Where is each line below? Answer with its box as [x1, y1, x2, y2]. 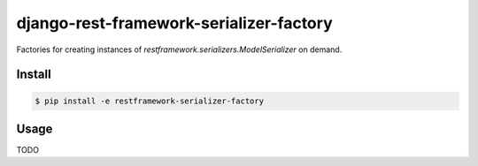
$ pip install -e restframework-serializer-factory [35, 95, 265, 106]
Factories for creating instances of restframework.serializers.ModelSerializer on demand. [16, 44, 343, 55]
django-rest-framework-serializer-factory [16, 13, 333, 33]
